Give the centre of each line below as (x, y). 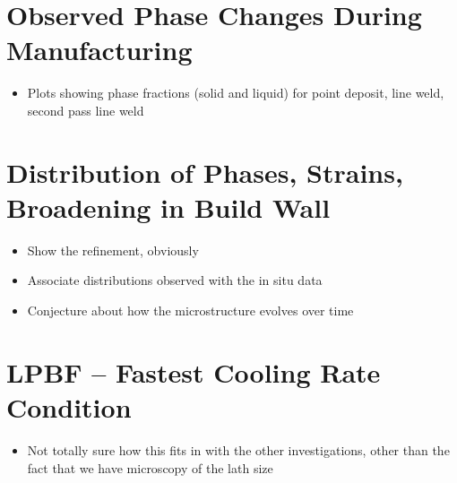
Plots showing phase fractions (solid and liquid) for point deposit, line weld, (236, 93)
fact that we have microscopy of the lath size (150, 467)
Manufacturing (99, 50)
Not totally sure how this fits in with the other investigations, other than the (238, 449)
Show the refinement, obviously (113, 250)
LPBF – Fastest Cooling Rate (194, 371)
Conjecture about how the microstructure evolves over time (190, 310)
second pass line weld (86, 110)
